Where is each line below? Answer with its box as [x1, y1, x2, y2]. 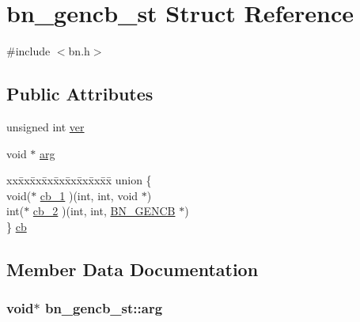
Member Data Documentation [6, 256, 259, 281]
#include [6, 43, 51, 59]
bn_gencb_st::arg [44, 298, 163, 318]
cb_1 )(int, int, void [40, 187, 138, 203]
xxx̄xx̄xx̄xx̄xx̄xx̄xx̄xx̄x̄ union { [6, 172, 152, 188]
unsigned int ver [6, 118, 85, 134]
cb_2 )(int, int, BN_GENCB [32, 203, 176, 219]
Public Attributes [6, 81, 153, 106]
